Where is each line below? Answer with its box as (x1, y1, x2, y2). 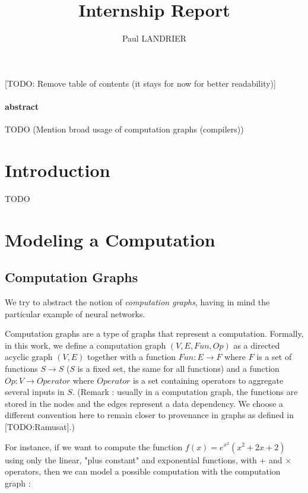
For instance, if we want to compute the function (5, 440, 183, 453)
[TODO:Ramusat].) (5, 420, 75, 432)
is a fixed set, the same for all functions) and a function (77, 362, 280, 374)
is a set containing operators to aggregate (133, 374, 284, 386)
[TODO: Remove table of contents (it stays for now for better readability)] (5, 77, 276, 89)
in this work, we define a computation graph (5, 339, 166, 351)
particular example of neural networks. (5, 307, 145, 320)
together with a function (87, 350, 176, 363)
